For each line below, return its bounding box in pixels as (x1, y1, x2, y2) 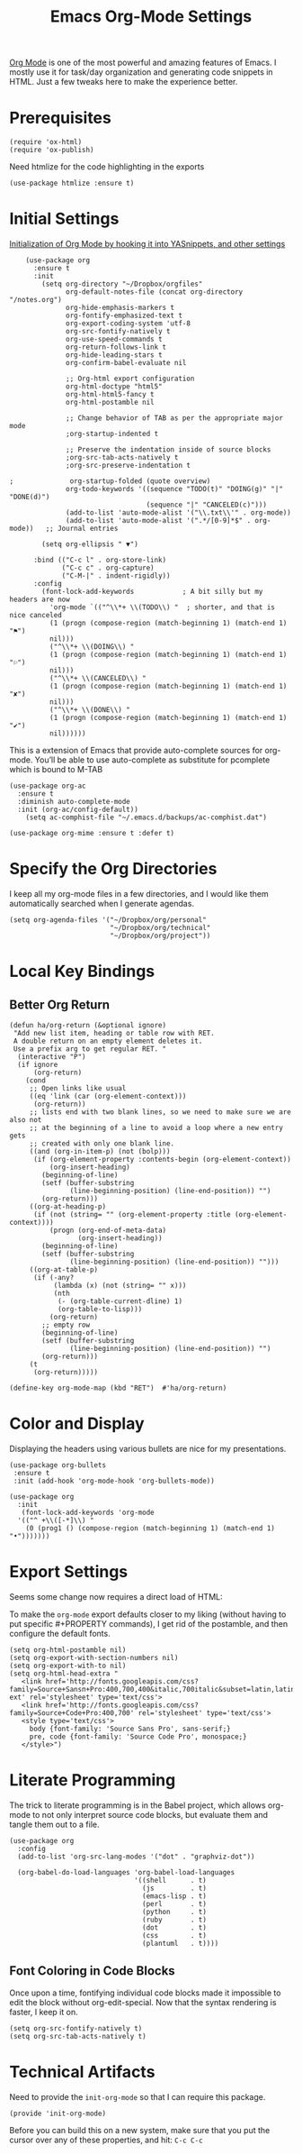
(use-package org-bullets (9, 1460, 106, 1470)
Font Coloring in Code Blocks (9, 1963, 175, 1979)
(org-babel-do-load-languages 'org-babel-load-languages (17, 1867, 235, 1876)
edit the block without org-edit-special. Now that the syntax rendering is (9, 1996, 277, 2007)
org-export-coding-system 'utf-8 (66, 319, 191, 328)
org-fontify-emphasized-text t (66, 311, 182, 321)
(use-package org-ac (9, 781, 87, 790)
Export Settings (9, 1562, 129, 1583)
